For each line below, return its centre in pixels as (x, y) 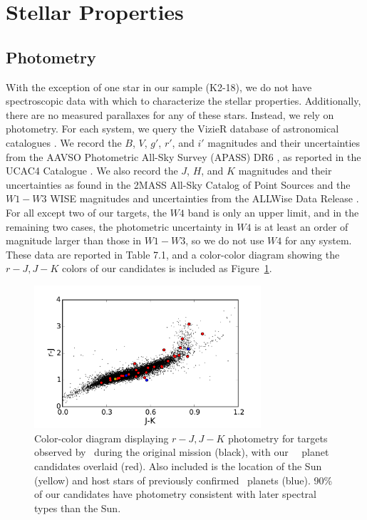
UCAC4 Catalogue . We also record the (92, 171)
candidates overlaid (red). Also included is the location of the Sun (178, 466)
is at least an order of (301, 226)
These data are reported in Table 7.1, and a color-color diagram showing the (173, 254)
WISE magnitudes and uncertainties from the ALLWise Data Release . (205, 198)
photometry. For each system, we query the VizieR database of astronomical (172, 129)
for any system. (318, 240)
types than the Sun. (78, 508)
